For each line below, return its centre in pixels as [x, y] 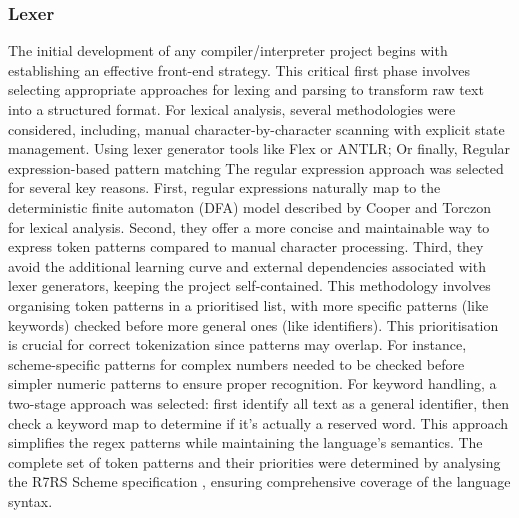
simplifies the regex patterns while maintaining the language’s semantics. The [245, 442]
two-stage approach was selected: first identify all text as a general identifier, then [259, 402]
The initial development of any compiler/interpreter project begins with [228, 50]
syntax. [30, 500]
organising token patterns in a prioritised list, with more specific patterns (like [248, 304]
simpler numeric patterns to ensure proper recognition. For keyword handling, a [252, 383]
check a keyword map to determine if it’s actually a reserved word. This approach [258, 422]
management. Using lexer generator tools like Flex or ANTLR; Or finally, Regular [259, 148]
